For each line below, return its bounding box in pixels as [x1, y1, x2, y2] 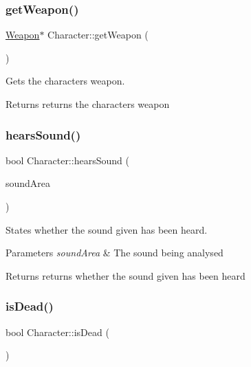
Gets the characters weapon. [6, 74, 125, 88]
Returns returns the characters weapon [6, 97, 170, 111]
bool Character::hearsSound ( [6, 153, 129, 167]
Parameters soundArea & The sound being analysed [6, 245, 223, 260]
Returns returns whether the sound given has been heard [6, 268, 245, 282]
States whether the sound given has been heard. [6, 222, 208, 236]
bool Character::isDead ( [6, 324, 109, 339]
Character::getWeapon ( [47, 27, 149, 42]
